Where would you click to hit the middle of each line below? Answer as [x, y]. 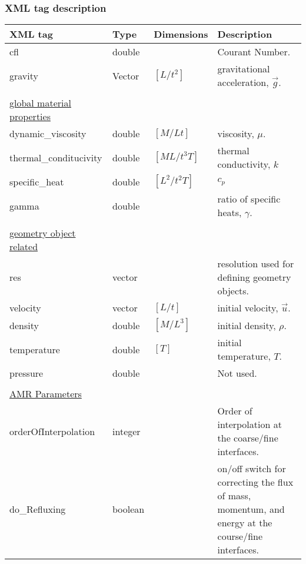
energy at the [245, 523]
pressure [26, 373]
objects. [233, 291]
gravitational [244, 69]
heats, [229, 213]
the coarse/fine [248, 438]
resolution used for [256, 264]
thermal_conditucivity [56, 157]
